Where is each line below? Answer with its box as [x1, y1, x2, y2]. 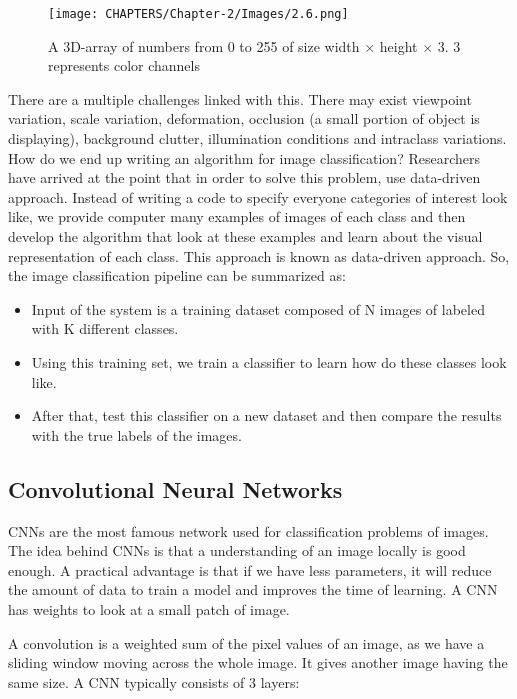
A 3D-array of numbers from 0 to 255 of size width [48, 35, 360, 56]
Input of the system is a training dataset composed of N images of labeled [31, 298, 485, 319]
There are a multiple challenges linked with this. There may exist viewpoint [8, 88, 472, 109]
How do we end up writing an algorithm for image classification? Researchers [8, 147, 480, 168]
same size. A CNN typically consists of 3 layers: [8, 671, 300, 692]
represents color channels [48, 55, 200, 76]
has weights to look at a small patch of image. [8, 598, 290, 619]
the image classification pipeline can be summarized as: [8, 265, 346, 286]
